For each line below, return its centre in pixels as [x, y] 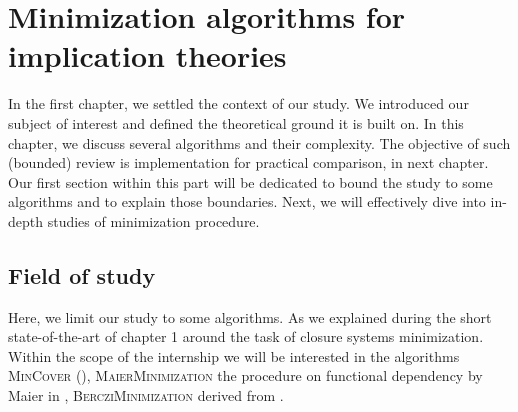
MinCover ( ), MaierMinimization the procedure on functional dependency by [245, 375]
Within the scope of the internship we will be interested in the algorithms [234, 355]
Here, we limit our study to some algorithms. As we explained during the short [250, 316]
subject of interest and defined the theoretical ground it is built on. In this [236, 122]
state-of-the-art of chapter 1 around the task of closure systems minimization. [246, 336]
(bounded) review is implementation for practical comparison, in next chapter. [248, 162]
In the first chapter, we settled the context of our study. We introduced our [238, 103]
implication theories [147, 55]
